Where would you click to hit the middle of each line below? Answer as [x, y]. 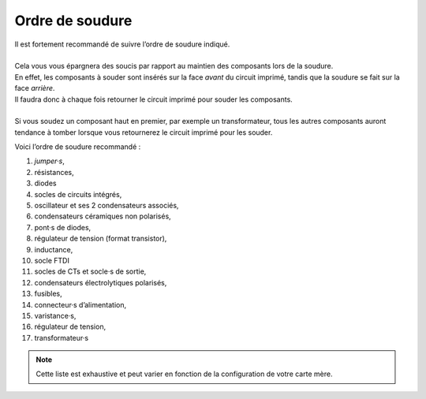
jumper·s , [49, 161]
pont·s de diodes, [63, 227]
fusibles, [48, 294]
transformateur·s [62, 337]
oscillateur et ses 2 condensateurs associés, [106, 206]
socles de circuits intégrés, [78, 194]
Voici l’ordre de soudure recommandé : [78, 147]
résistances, [54, 172]
